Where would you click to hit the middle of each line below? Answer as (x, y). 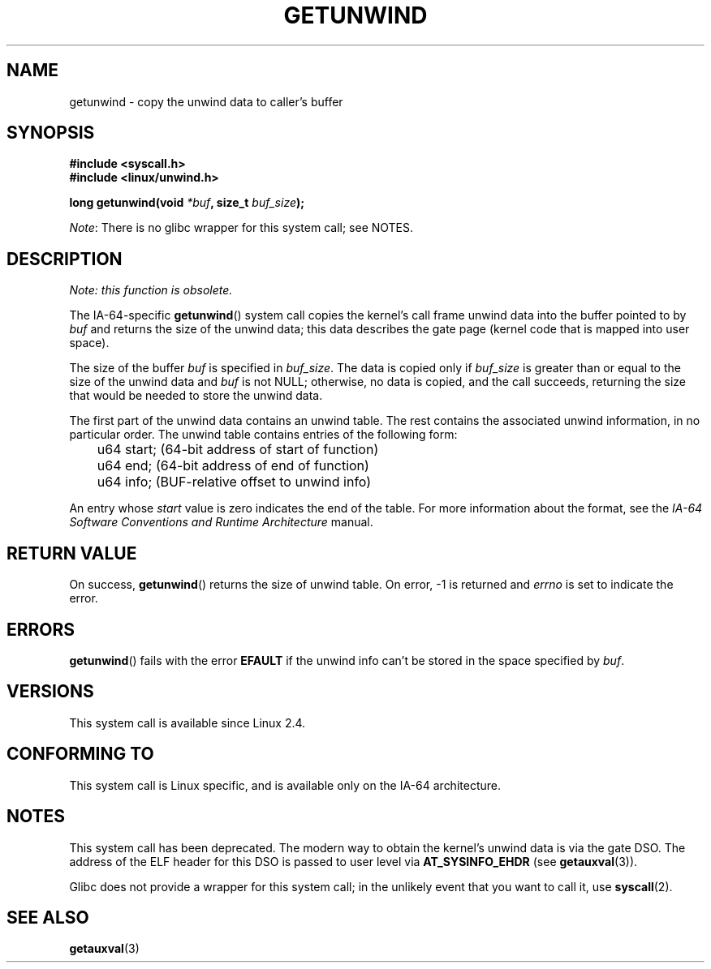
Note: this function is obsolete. (151, 290)
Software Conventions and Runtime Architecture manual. (221, 522)
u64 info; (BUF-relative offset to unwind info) (234, 482)
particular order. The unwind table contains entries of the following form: (263, 435)
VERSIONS (50, 692)
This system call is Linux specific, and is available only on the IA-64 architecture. (285, 785)
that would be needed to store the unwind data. (196, 396)
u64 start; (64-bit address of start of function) (238, 450)
